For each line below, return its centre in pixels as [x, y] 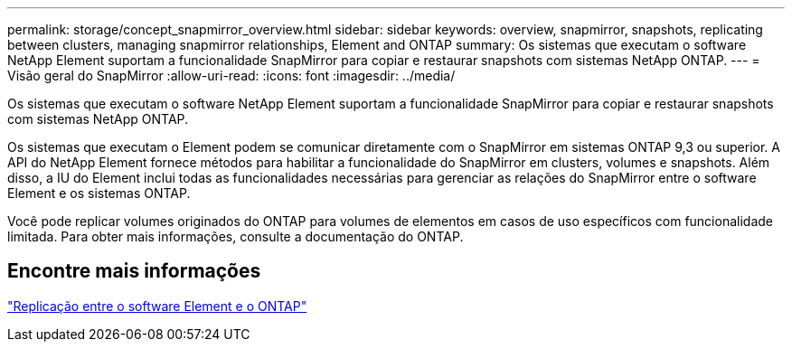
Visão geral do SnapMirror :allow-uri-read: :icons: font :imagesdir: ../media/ [231, 75]
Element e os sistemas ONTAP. [99, 193]
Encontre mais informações [134, 271]
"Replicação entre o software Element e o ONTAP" [157, 306]
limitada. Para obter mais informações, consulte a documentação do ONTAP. [236, 236]
